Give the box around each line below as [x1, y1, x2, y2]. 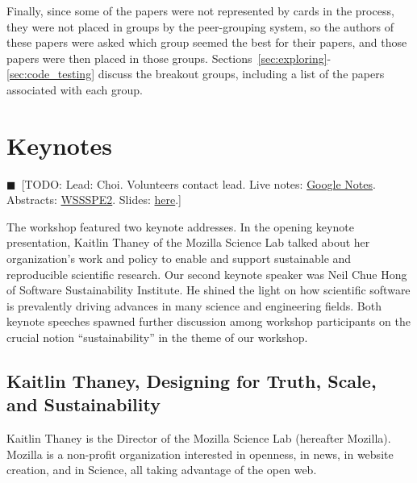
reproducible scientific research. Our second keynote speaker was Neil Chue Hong [6, 265, 407, 282]
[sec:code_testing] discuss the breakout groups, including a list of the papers [6, 65, 385, 82]
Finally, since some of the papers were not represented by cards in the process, [6, 2, 394, 19]
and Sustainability [6, 392, 161, 417]
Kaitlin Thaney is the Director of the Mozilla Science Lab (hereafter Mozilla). [6, 430, 391, 447]
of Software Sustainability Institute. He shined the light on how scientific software [6, 281, 411, 298]
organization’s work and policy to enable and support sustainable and [6, 250, 352, 267]
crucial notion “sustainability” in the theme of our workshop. [6, 329, 308, 346]
